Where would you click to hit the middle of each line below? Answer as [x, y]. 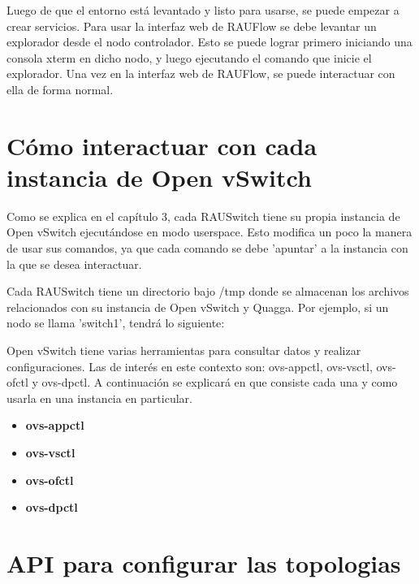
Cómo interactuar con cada [162, 145]
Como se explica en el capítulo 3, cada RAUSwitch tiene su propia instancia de [203, 216]
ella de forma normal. [60, 89]
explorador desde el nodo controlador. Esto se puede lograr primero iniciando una [209, 42]
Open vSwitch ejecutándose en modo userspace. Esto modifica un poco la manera [209, 232]
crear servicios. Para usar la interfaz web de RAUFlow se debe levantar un [192, 26]
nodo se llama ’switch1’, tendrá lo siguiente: [116, 323]
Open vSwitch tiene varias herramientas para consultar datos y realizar [184, 350]
